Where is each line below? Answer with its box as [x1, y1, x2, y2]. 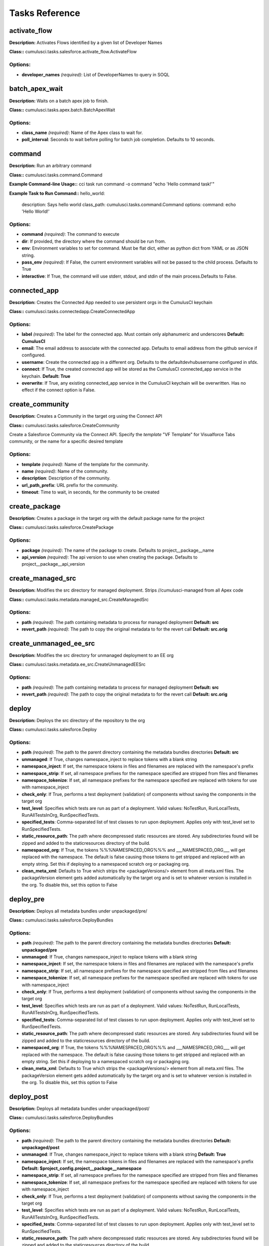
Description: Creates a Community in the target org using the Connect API [9, 413, 162, 419]
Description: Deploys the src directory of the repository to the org [9, 717, 145, 723]
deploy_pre [9, 895, 45, 903]
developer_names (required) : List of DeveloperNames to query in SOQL [21, 71, 170, 77]
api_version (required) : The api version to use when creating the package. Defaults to [21, 554, 198, 560]
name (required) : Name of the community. [21, 468, 109, 474]
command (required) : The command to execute [21, 231, 120, 237]
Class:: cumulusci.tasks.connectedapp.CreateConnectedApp [9, 309, 135, 314]
